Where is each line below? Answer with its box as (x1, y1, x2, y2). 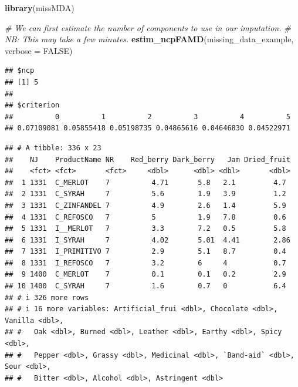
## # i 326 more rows (5, 293, 89, 302)
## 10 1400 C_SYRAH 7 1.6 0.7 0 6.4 (5, 282, 286, 291)
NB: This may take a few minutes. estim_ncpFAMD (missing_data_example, (5, 33, 294, 45)
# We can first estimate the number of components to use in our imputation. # (5, 21, 291, 33)
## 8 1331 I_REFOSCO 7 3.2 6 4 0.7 (5, 258, 286, 267)
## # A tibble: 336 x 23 (5, 143, 101, 152)
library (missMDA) (5, 2, 74, 14)
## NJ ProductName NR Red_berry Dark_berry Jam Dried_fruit (5, 155, 290, 164)
